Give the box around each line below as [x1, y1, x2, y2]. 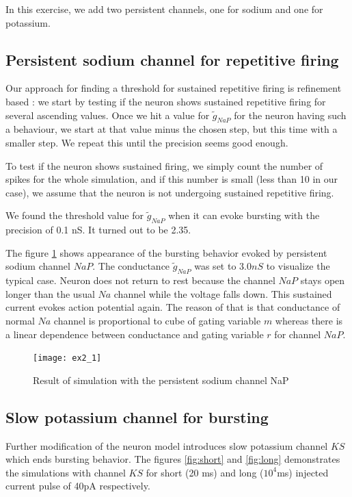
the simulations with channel [5, 465, 126, 479]
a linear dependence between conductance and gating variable [5, 327, 264, 341]
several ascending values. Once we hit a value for [5, 107, 210, 122]
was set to [194, 259, 236, 273]
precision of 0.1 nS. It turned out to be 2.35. [5, 222, 191, 237]
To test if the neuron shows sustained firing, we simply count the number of [5, 158, 323, 173]
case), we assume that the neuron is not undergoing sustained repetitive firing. [5, 185, 334, 199]
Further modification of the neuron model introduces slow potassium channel [5, 438, 328, 453]
